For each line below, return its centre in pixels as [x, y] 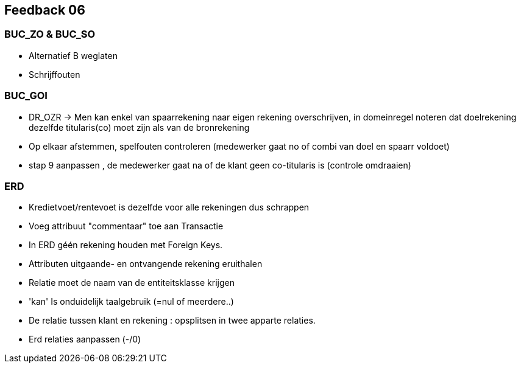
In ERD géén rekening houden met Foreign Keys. [126, 245]
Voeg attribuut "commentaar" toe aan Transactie [126, 226]
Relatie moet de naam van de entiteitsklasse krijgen [132, 283]
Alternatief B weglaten [73, 55]
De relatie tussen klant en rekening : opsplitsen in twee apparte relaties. [172, 321]
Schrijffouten [55, 74]
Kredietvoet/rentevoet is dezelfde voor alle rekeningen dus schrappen [169, 207]
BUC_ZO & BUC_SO [50, 34]
